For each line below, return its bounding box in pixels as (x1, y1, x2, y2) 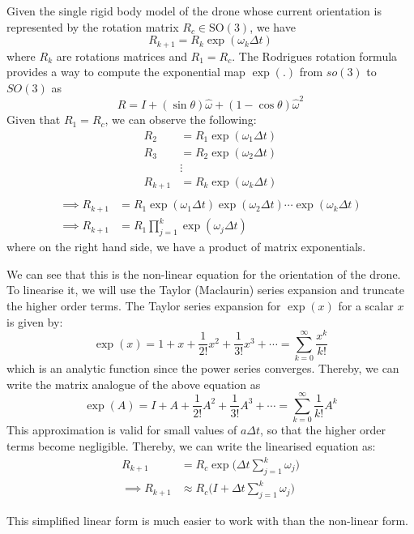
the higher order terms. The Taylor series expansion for (6, 297, 281, 314)
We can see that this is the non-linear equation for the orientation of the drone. (6, 265, 401, 282)
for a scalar (338, 297, 394, 314)
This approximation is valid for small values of (6, 421, 237, 438)
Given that (6, 111, 61, 128)
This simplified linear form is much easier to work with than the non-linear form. (6, 512, 408, 529)
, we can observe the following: (105, 111, 257, 128)
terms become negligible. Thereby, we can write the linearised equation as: (6, 437, 376, 454)
